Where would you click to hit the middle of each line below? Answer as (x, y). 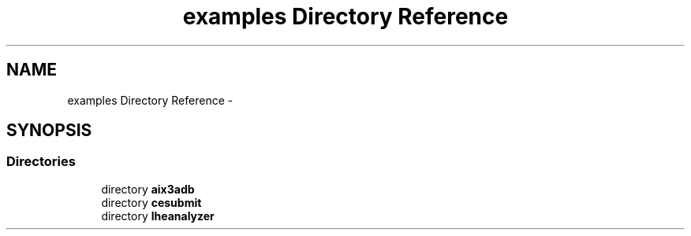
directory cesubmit (151, 202)
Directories (41, 162)
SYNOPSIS (49, 131)
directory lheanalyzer (158, 216)
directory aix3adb (148, 189)
